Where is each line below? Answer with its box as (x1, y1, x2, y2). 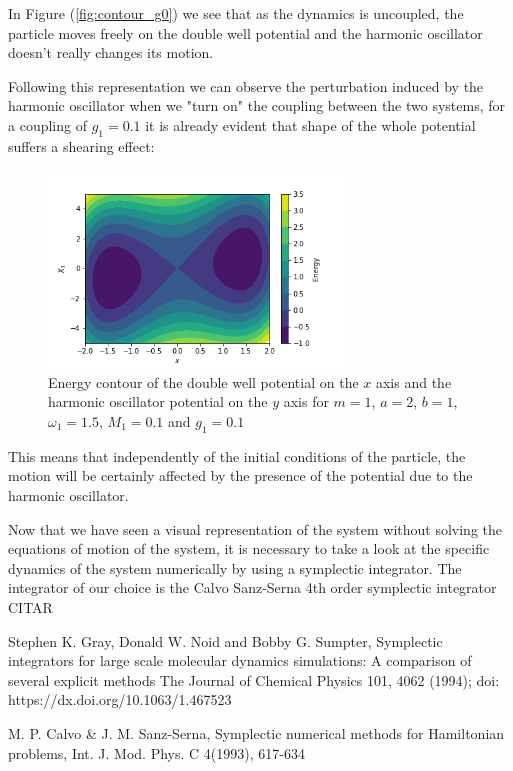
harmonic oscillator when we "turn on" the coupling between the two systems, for (8, 95, 506, 116)
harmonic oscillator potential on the (48, 391, 268, 412)
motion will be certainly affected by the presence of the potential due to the (8, 465, 473, 486)
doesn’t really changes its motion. (8, 42, 214, 63)
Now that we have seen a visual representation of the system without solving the (8, 518, 502, 539)
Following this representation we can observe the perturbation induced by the (8, 75, 484, 96)
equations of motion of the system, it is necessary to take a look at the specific (8, 538, 490, 559)
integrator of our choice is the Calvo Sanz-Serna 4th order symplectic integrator (8, 577, 497, 598)
